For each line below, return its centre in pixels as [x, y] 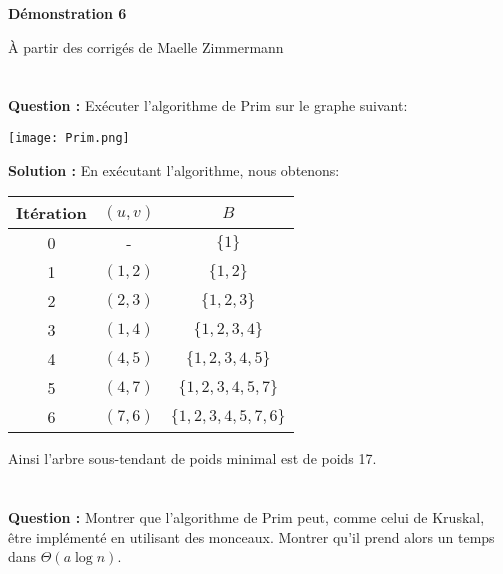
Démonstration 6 [67, 13]
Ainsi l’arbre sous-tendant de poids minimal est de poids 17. [192, 458]
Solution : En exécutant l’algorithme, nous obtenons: [174, 169]
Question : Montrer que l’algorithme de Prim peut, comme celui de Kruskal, [246, 517]
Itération [51, 213]
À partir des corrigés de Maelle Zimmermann [146, 46]
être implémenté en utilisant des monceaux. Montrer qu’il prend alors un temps [251, 536]
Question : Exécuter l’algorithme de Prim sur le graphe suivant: [208, 105]
